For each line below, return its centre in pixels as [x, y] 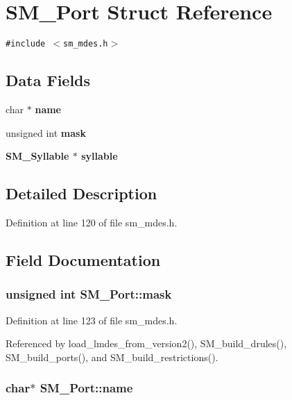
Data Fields [48, 80]
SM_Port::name [86, 388]
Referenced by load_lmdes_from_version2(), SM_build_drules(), [146, 343]
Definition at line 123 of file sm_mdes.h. [92, 320]
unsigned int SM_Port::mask [89, 294]
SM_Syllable [37, 156]
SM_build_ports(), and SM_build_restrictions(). [112, 357]
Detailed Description [81, 193]
